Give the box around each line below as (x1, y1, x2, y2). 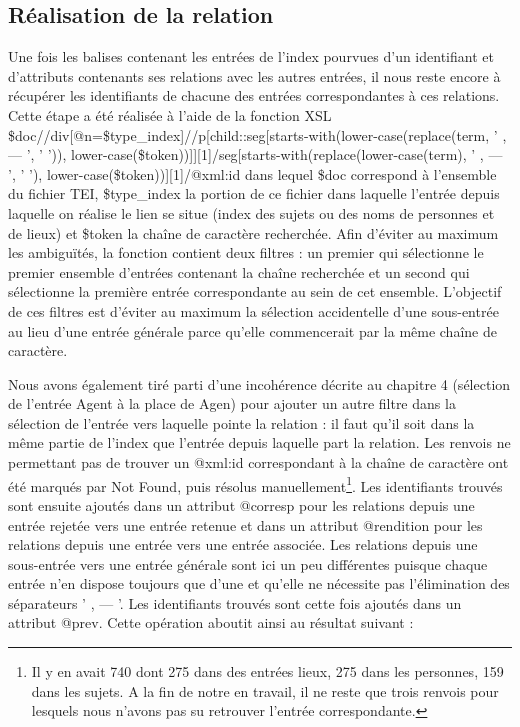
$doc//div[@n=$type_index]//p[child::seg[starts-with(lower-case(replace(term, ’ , (8, 124, 507, 145)
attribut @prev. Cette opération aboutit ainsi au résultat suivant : (8, 612, 414, 633)
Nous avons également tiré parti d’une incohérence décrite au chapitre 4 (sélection (8, 373, 511, 394)
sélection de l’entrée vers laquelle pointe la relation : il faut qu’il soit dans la (8, 412, 475, 433)
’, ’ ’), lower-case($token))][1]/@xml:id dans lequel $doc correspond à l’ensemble (8, 163, 497, 184)
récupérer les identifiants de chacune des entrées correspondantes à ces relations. (8, 85, 500, 106)
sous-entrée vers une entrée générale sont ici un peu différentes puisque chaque (8, 553, 488, 574)
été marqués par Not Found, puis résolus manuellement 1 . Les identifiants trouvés (8, 472, 503, 496)
